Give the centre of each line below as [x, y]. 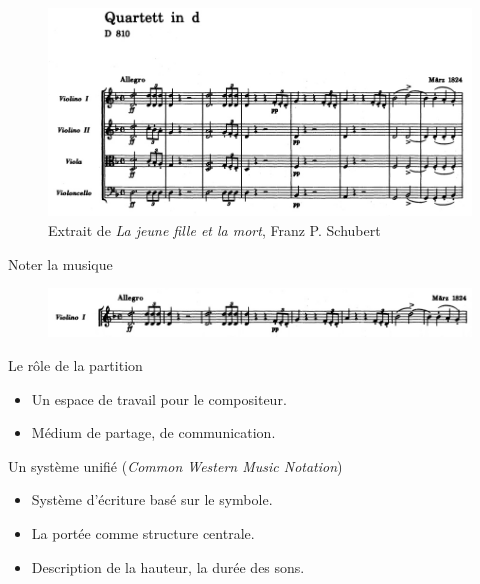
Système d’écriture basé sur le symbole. [152, 499]
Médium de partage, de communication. [153, 432]
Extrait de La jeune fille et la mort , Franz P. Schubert [214, 230]
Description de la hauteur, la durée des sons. [168, 566]
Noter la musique [60, 263]
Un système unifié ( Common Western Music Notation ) [175, 465]
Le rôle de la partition [75, 365]
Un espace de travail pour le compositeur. [159, 398]
